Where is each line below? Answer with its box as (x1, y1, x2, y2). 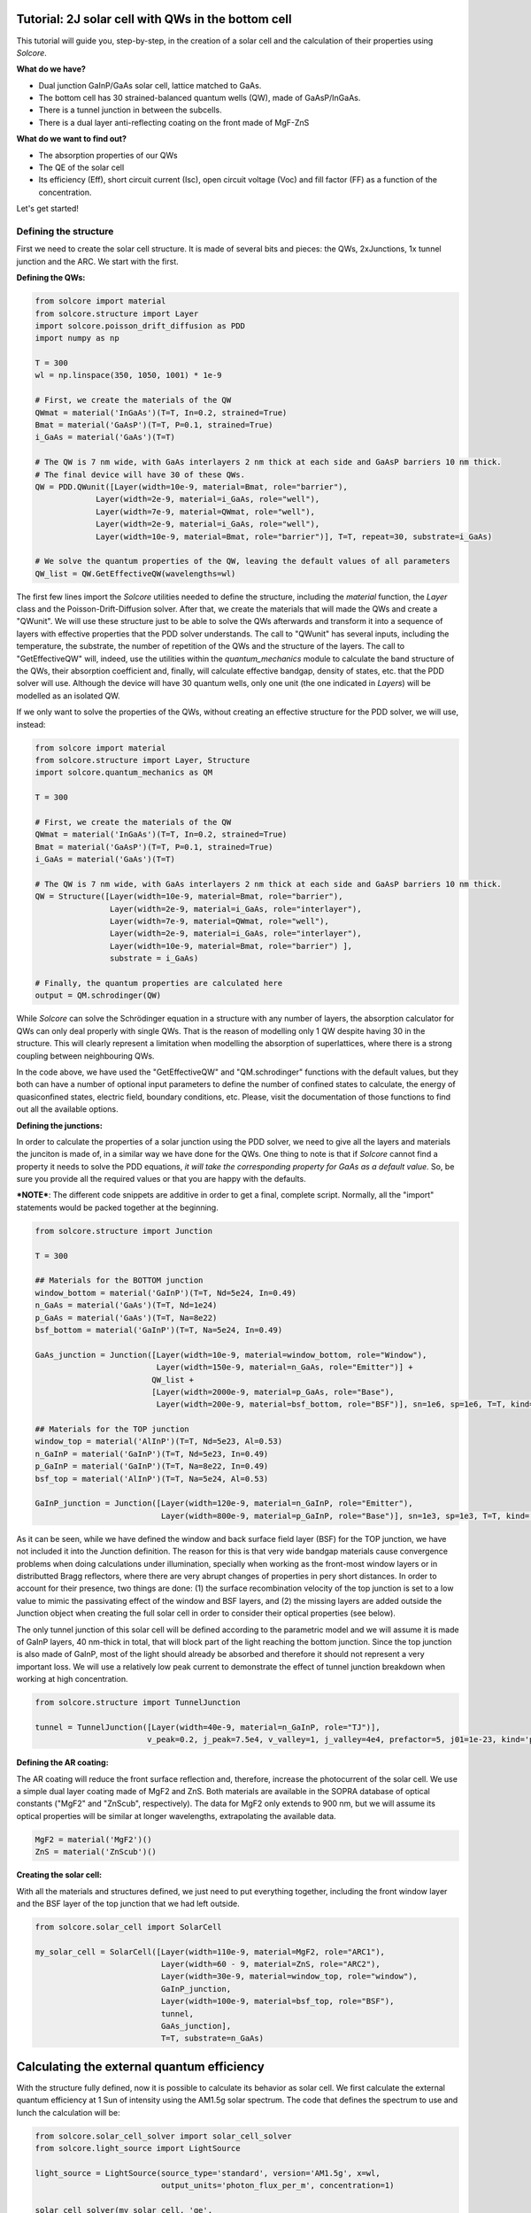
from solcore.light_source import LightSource (35, 2143, 241, 2154)
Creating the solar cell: (16, 1870, 102, 1880)
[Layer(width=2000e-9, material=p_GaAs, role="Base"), (151, 1386, 395, 1397)
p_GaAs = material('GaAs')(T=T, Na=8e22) (35, 1313, 218, 1322)
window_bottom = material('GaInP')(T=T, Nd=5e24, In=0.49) (35, 1288, 296, 1298)
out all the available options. (16, 1104, 119, 1114)
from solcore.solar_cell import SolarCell (35, 1922, 222, 1932)
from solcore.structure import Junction (35, 1226, 212, 1236)
